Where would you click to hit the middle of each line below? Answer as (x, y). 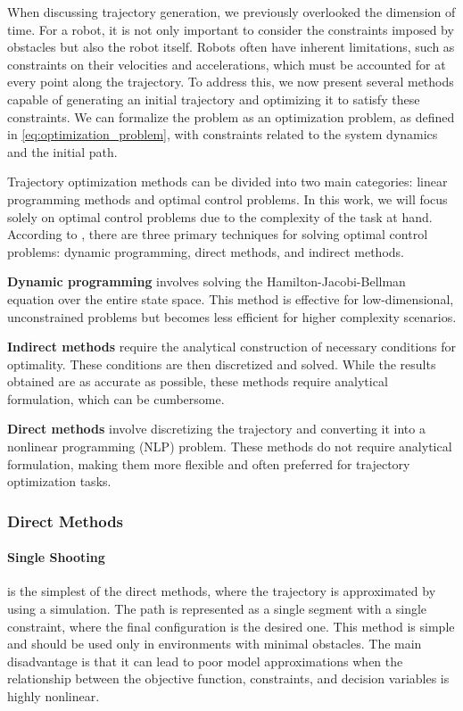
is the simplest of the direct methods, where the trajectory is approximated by (222, 591)
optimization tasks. (59, 481)
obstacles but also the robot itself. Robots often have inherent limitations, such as (231, 47)
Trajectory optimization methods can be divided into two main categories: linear (227, 182)
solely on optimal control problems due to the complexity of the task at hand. (220, 216)
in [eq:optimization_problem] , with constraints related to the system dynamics (223, 134)
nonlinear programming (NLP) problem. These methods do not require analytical (230, 446)
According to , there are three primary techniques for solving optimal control (218, 234)
